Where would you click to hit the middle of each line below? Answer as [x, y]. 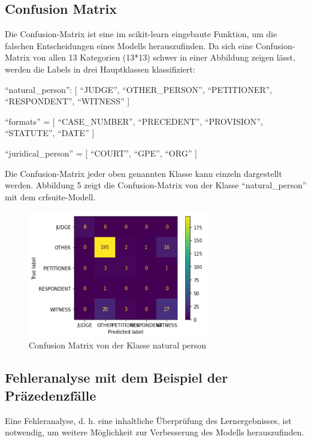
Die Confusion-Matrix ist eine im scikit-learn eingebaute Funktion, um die [141, 34]
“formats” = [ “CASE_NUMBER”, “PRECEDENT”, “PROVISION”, [134, 121]
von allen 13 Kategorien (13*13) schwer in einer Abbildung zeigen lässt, [164, 57]
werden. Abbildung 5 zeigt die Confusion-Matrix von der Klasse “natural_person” [156, 185]
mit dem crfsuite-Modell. [50, 196]
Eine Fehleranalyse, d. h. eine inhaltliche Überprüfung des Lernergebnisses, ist [148, 420]
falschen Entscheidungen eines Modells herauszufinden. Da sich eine [129, 45]
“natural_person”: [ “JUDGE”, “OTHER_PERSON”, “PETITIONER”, [138, 89]
